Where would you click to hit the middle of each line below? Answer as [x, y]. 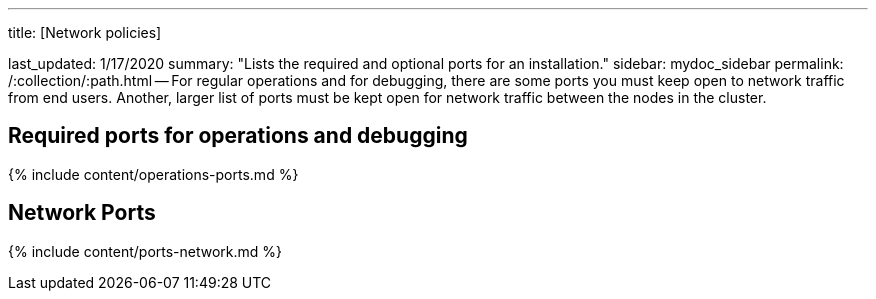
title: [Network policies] [85, 32]
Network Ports [82, 213]
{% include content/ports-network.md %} [145, 251]
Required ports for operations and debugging [238, 136]
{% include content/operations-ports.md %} [153, 174]
